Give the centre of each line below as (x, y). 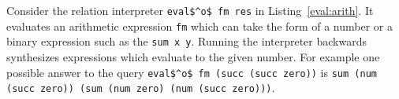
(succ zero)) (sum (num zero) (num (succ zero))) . (141, 88)
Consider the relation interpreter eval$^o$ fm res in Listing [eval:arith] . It (190, 10)
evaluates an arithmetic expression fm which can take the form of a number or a (199, 26)
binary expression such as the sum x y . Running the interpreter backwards (186, 41)
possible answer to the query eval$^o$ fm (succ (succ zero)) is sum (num (192, 72)
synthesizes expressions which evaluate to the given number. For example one (193, 56)
